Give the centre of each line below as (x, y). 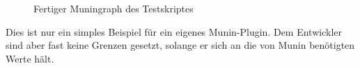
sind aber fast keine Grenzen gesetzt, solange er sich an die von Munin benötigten (180, 45)
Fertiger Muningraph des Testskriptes (114, 8)
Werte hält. (30, 58)
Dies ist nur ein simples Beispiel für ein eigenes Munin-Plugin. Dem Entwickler (174, 31)
